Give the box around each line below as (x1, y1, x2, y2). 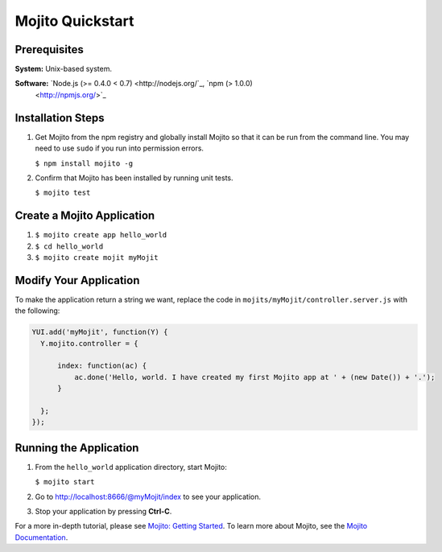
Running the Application (14, 441, 139, 455)
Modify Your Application (14, 274, 140, 287)
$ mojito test (35, 188, 91, 197)
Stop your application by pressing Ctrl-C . (35, 507, 172, 517)
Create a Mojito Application (14, 209, 155, 223)
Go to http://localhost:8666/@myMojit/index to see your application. (35, 492, 262, 501)
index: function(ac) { (57, 361, 147, 370)
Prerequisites (14, 43, 84, 56)
